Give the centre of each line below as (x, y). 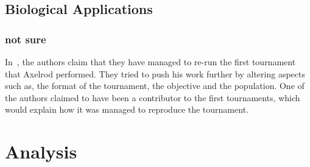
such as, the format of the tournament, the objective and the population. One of (155, 86)
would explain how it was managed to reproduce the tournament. (127, 109)
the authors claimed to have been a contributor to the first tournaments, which (153, 97)
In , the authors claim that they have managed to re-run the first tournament (150, 62)
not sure (26, 39)
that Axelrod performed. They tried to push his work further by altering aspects (155, 73)
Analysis (41, 151)
